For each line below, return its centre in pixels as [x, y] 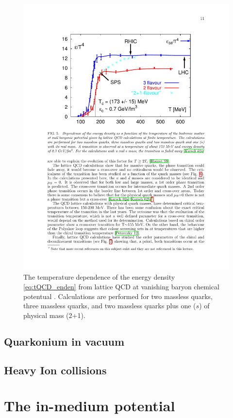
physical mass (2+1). [54, 315]
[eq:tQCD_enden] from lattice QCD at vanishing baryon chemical [121, 287]
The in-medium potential [90, 406]
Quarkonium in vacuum [64, 341]
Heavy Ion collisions [55, 370]
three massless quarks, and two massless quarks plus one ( [110, 306]
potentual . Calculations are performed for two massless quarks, [118, 296]
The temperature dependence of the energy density [99, 277]
